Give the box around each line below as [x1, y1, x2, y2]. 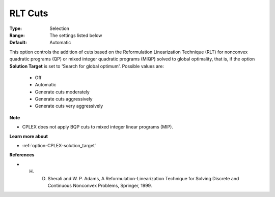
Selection [49, 25, 70, 31]
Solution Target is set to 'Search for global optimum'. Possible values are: [9, 63, 164, 69]
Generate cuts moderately [35, 89, 90, 95]
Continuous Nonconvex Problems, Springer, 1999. [47, 182, 152, 188]
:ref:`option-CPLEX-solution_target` [22, 143, 96, 149]
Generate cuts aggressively [35, 96, 93, 102]
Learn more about [9, 133, 48, 139]
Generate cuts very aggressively [35, 103, 103, 109]
